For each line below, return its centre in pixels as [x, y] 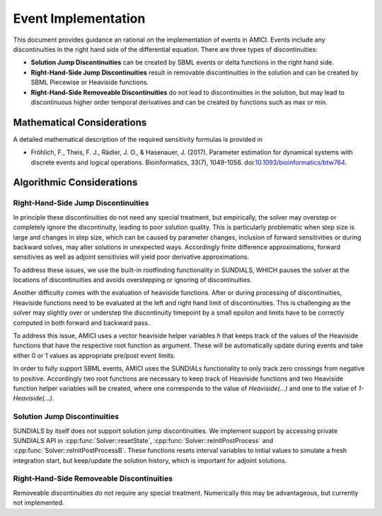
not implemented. [39, 503]
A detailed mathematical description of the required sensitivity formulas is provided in [138, 139]
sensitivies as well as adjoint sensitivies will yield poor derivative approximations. [131, 257]
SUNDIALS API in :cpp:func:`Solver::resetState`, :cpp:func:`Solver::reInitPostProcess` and [143, 440]
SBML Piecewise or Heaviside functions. [89, 82]
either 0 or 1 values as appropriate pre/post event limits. [94, 355]
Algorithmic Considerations [75, 183]
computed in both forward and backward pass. [81, 322]
